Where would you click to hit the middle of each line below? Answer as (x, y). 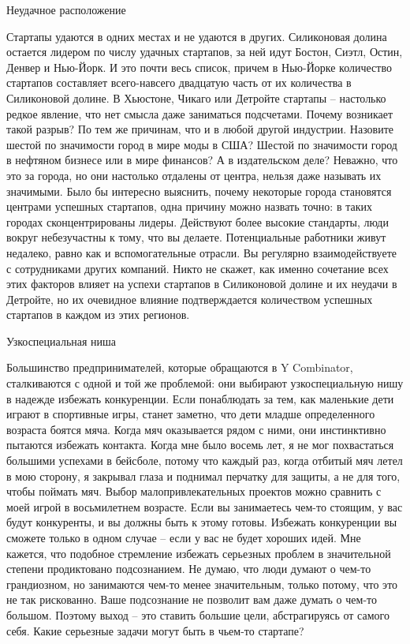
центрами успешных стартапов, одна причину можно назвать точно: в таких (189, 206)
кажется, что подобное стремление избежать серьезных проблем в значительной (199, 553)
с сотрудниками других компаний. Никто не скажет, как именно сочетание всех (198, 268)
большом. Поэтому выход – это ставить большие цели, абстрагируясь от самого (198, 614)
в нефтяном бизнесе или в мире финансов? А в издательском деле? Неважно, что (202, 160)
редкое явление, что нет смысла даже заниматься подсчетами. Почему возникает (200, 113)
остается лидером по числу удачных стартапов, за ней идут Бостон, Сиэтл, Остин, (205, 52)
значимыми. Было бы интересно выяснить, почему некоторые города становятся (199, 191)
